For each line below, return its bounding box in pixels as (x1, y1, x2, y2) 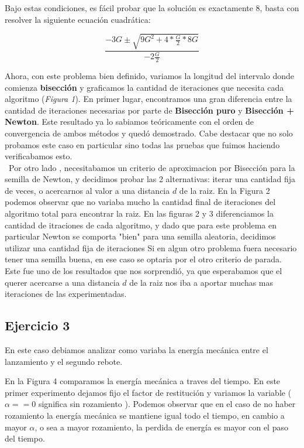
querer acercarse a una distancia (5, 276, 120, 288)
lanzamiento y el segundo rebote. (5, 355, 123, 367)
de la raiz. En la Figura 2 (179, 184, 270, 196)
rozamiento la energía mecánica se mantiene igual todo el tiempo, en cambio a (5, 409, 285, 421)
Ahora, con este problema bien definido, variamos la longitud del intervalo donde (5, 69, 295, 81)
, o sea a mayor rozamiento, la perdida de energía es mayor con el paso (34, 420, 288, 433)
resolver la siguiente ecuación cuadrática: (5, 13, 151, 25)
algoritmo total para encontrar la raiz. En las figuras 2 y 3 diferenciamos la (5, 207, 274, 220)
